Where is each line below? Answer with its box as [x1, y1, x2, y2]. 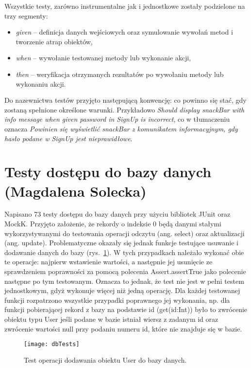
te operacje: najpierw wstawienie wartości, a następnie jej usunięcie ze [4, 257, 213, 267]
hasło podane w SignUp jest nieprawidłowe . [4, 133, 133, 143]
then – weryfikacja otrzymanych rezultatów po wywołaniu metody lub [16, 69, 224, 79]
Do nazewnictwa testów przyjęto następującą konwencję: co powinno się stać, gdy [4, 95, 247, 105]
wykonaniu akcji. [16, 78, 66, 89]
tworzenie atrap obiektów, [16, 36, 93, 46]
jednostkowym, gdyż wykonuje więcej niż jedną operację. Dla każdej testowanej [4, 285, 240, 295]
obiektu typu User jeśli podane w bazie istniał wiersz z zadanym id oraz [4, 313, 218, 324]
